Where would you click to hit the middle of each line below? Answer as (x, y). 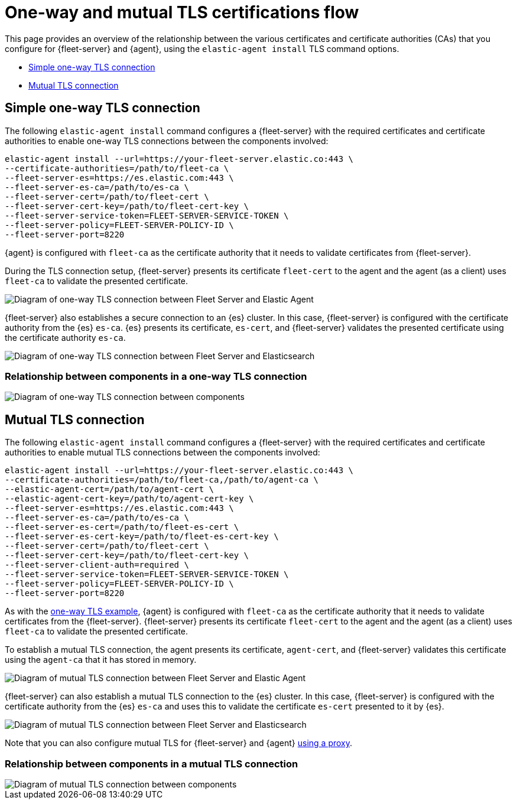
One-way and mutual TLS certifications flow (182, 12)
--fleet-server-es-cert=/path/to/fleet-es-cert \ (122, 527)
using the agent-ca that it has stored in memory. (101, 660)
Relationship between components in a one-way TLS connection (156, 376)
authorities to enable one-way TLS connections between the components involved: (167, 141)
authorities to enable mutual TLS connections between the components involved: (162, 453)
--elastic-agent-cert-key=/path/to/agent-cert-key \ (129, 499)
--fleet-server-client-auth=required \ (97, 565)
